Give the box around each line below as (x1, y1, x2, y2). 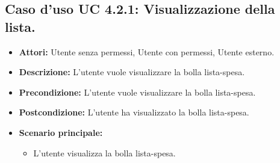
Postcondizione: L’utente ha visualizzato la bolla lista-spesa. (19, 106, 249, 118)
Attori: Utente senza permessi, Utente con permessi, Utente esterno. (19, 45, 275, 58)
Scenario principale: (19, 126, 103, 138)
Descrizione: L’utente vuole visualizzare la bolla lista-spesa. (19, 66, 245, 78)
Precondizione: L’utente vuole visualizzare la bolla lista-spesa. (19, 85, 256, 98)
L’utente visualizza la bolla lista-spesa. (33, 146, 176, 159)
